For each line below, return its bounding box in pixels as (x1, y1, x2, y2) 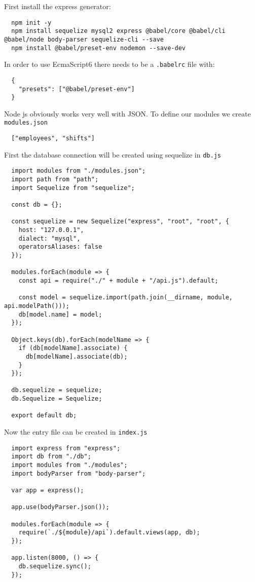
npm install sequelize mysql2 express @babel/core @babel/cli (11, 27, 226, 35)
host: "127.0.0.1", (18, 226, 84, 234)
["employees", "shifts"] (11, 135, 95, 142)
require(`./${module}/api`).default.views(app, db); (18, 529, 200, 536)
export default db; (11, 412, 77, 419)
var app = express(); (11, 487, 84, 494)
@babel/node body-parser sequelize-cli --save (4, 35, 164, 43)
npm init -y (11, 19, 52, 26)
